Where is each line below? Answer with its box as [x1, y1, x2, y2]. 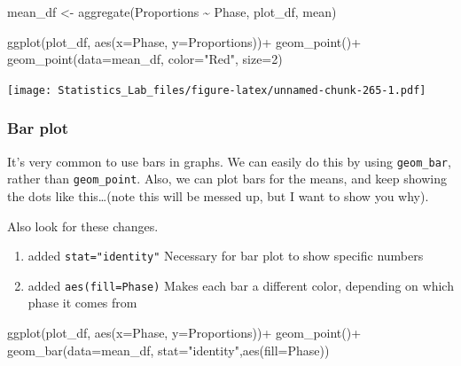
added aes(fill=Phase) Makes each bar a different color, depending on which [27, 276, 454, 294]
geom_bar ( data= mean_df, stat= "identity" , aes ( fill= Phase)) [7, 340, 330, 359]
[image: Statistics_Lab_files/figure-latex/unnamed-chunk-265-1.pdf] [7, 83, 426, 97]
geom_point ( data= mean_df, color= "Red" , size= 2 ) [7, 50, 283, 68]
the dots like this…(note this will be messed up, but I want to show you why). [7, 186, 429, 205]
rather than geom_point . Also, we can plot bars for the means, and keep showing [7, 169, 447, 188]
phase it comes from [27, 293, 137, 312]
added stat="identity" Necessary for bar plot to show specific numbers [27, 246, 424, 265]
